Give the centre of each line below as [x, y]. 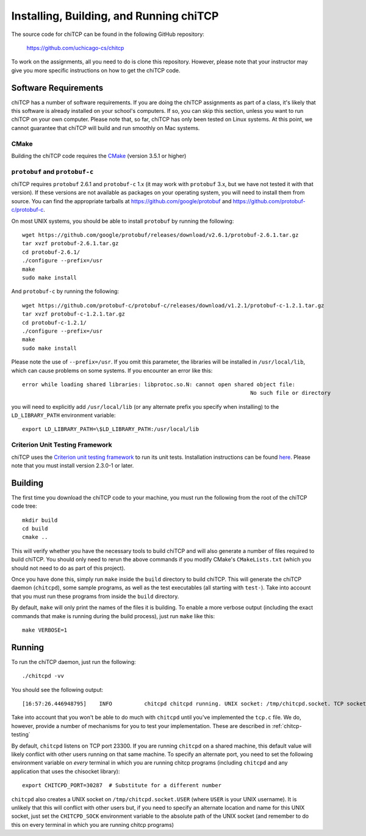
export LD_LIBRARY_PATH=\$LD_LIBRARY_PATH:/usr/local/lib [111, 429]
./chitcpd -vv [43, 676]
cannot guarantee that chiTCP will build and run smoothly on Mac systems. [106, 128]
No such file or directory [291, 393]
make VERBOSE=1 [45, 630]
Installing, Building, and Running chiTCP [115, 16]
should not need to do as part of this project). [68, 568]
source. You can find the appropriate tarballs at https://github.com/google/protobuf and [121, 201]
